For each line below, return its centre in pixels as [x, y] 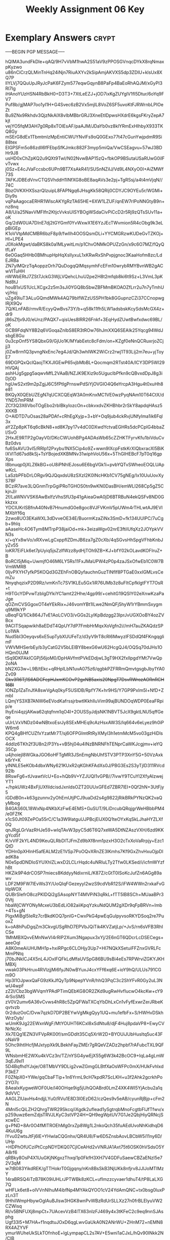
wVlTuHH [15, 271]
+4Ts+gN [15, 910]
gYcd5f [13, 835]
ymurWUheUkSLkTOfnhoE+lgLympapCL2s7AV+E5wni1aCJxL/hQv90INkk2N [84, 1233]
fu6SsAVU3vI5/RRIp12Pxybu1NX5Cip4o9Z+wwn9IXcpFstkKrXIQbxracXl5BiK [85, 448]
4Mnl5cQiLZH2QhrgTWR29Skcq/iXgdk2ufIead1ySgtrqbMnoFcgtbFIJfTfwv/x [85, 1109]
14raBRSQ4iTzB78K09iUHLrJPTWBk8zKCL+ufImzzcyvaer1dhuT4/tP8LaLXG [84, 1179]
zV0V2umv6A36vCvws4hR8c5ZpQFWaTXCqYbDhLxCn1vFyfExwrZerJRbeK [84, 1002]
